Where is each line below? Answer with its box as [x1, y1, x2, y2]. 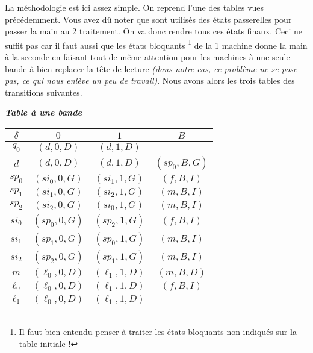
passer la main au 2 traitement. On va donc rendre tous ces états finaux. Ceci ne [5, 25, 302, 37]
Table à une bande [5, 106, 82, 119]
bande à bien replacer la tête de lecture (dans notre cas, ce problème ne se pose [5, 62, 297, 75]
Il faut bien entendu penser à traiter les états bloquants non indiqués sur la [19, 325, 297, 337]
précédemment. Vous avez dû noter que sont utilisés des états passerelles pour [5, 13, 292, 25]
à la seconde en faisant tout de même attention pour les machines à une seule [5, 51, 290, 63]
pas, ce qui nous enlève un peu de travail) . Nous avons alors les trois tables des [5, 74, 295, 87]
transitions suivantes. [5, 86, 82, 98]
